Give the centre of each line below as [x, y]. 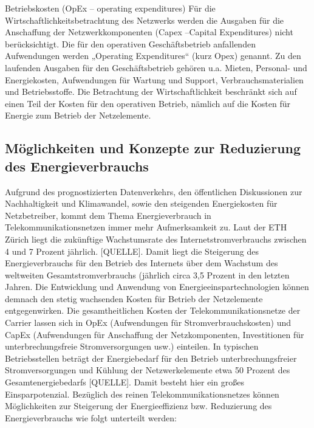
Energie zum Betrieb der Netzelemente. [78, 115]
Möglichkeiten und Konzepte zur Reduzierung [153, 148]
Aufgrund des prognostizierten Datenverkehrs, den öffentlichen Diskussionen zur [154, 191]
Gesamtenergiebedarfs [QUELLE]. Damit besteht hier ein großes [125, 382]
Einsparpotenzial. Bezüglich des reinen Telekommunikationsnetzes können [142, 394]
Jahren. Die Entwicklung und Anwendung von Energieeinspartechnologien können [157, 287]
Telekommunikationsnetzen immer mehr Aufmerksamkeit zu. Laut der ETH [146, 227]
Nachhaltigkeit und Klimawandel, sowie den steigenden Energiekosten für [141, 203]
